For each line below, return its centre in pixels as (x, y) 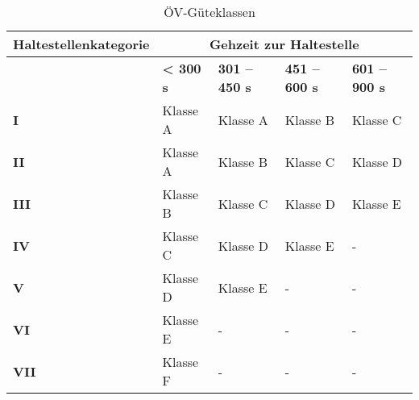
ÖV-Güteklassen (209, 12)
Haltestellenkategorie (81, 44)
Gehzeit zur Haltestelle (284, 44)
